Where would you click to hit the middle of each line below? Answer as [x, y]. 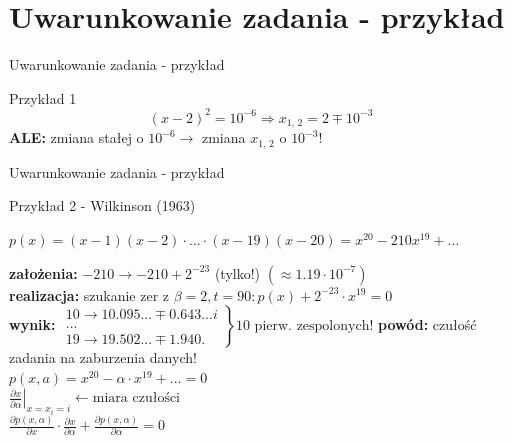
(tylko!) [237, 272]
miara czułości [136, 398]
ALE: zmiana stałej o [76, 137]
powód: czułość [427, 324]
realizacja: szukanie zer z [89, 294]
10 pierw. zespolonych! [304, 326]
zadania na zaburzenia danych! [103, 357]
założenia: [43, 272]
